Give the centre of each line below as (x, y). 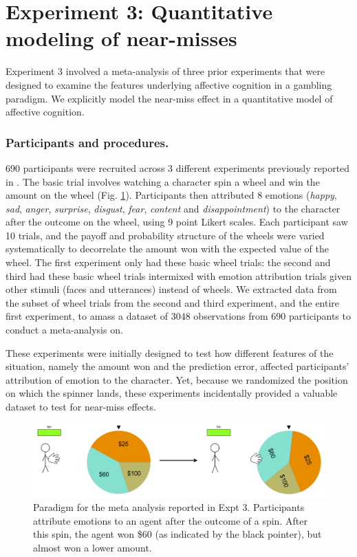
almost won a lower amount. (93, 547)
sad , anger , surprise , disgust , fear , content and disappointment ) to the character (173, 208)
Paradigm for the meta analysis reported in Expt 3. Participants (169, 506)
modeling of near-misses (121, 38)
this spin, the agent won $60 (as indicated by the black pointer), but (177, 534)
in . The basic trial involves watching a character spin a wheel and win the (163, 181)
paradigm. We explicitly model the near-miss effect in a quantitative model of (169, 98)
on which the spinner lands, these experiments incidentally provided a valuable (172, 393)
